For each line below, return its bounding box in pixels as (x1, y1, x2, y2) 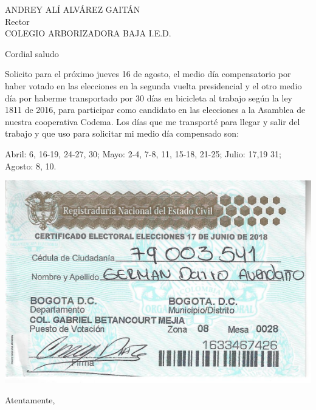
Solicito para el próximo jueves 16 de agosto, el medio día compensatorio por (5, 67, 291, 80)
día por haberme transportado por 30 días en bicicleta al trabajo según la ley (5, 91, 293, 104)
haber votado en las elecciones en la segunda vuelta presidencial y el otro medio (5, 79, 302, 92)
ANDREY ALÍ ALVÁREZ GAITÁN (5, 3, 140, 15)
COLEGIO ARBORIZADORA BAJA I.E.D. (5, 27, 171, 39)
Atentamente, (5, 393, 55, 406)
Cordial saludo (5, 47, 59, 60)
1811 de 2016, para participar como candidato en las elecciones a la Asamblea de (5, 103, 306, 116)
